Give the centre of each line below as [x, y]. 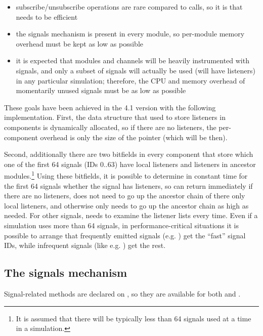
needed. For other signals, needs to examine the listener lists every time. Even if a [131, 215]
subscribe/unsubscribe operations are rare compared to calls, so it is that [129, 7]
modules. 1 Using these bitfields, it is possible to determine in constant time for [126, 175]
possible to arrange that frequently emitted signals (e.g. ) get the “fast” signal [125, 235]
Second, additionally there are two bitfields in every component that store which [129, 154]
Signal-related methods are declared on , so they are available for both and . [122, 293]
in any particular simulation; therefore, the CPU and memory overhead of [130, 80]
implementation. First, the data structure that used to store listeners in [115, 117]
